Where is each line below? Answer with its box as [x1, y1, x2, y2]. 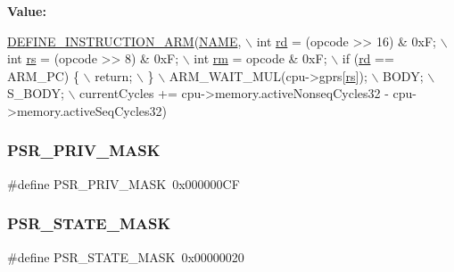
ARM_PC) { [7, 66, 79, 85]
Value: [7, 2, 46, 20]
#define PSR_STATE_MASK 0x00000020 [7, 247, 244, 266]
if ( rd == [342, 49, 394, 68]
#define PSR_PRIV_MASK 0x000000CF [7, 174, 240, 193]
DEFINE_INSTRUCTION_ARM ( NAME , [7, 31, 242, 50]
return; [95, 66, 133, 85]
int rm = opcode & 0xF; [194, 49, 327, 68]
